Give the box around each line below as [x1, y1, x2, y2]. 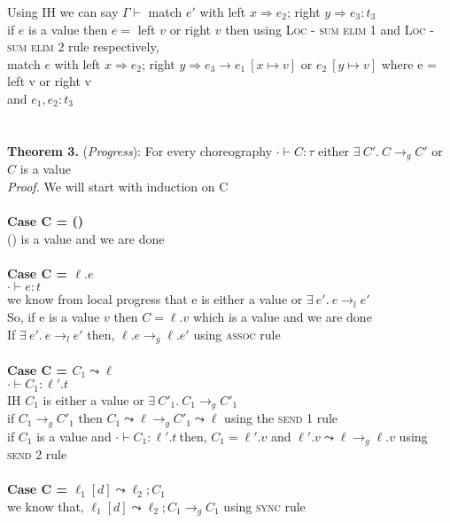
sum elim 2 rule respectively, [7, 37, 159, 56]
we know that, [7, 496, 84, 515]
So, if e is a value [7, 307, 100, 325]
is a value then [28, 20, 108, 38]
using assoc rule [193, 324, 281, 343]
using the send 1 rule [224, 409, 338, 427]
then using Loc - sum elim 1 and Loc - [225, 20, 434, 38]
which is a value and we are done [192, 307, 372, 325]
